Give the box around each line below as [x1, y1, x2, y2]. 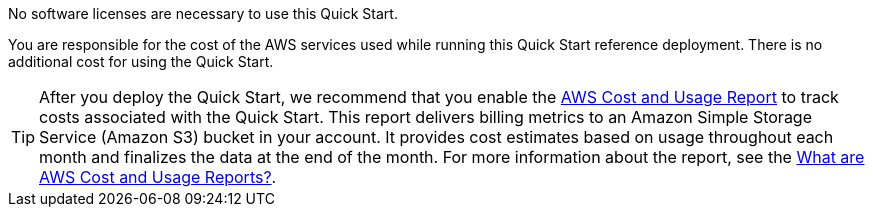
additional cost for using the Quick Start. [8, 53, 274, 70]
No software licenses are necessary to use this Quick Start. [8, 5, 398, 22]
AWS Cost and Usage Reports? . [39, 167, 277, 187]
